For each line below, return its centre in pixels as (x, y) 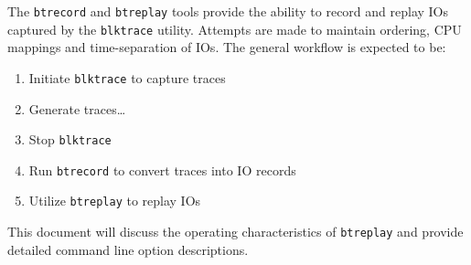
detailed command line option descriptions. (128, 249)
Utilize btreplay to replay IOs (115, 201)
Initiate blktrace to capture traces (127, 77)
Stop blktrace (70, 139)
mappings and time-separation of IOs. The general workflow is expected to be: (227, 47)
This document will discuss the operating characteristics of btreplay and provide (235, 232)
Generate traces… (77, 108)
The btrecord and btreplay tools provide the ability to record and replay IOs (228, 11)
